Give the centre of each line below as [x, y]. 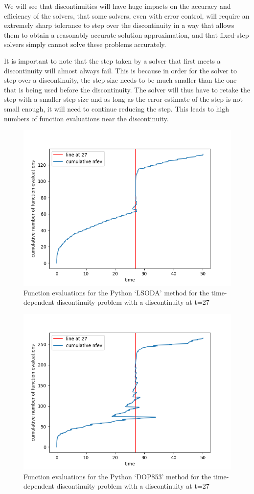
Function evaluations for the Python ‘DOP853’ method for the [117, 476]
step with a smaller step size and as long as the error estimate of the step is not [124, 99]
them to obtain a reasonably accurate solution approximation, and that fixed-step [127, 34]
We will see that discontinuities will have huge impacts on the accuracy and [117, 6]
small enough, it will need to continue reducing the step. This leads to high [117, 108]
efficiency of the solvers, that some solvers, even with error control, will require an [127, 15]
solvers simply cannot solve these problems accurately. [85, 44]
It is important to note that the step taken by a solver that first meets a [112, 60]
